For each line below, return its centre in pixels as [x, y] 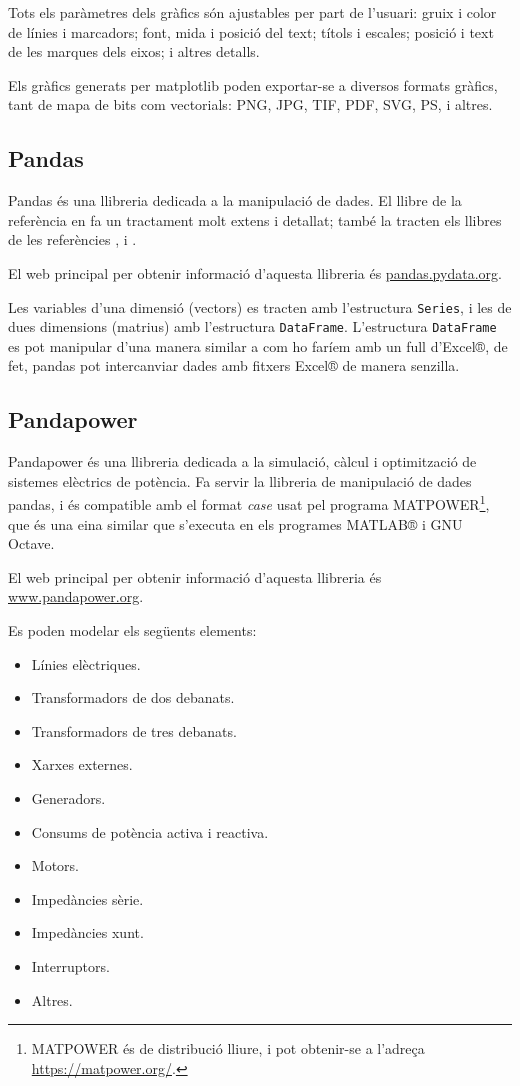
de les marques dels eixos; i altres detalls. [134, 51]
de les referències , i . [72, 239]
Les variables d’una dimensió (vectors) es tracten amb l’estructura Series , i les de [260, 306]
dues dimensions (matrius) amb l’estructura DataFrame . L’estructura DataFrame [252, 326]
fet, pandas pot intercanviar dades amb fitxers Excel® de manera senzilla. [234, 365]
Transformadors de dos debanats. [133, 697]
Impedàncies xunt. [87, 932]
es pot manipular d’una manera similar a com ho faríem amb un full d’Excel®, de [258, 345]
